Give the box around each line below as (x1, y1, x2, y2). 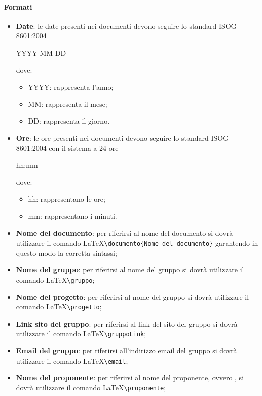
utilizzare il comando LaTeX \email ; (16, 355, 128, 366)
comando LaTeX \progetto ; (16, 301, 102, 312)
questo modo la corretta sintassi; (16, 247, 117, 258)
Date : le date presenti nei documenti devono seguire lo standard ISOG (16, 20, 237, 31)
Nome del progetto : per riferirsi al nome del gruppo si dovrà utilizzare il (16, 291, 249, 302)
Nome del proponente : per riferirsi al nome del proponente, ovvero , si (16, 372, 244, 383)
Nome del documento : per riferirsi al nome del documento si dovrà (16, 227, 233, 238)
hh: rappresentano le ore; (28, 193, 105, 204)
